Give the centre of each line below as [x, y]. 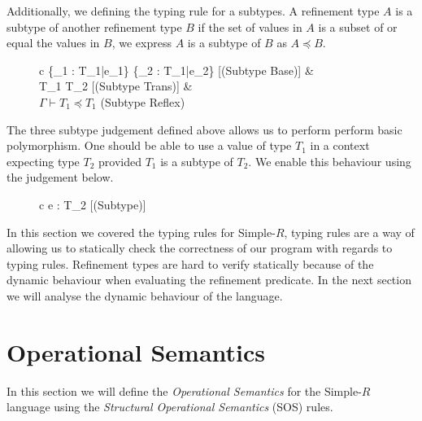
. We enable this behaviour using [330, 161]
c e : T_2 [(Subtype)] [93, 204]
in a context [340, 145]
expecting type [43, 161]
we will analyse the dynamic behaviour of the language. [145, 295]
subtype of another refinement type [94, 26]
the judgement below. [60, 177]
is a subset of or [358, 26]
